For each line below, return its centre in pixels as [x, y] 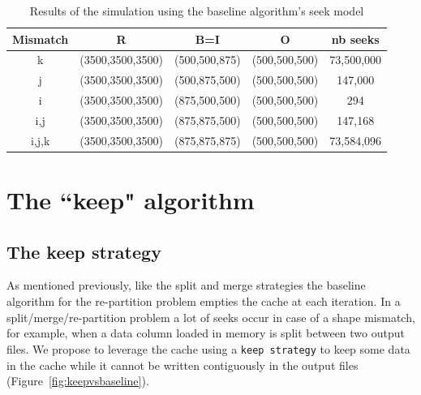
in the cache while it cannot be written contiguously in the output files [183, 365]
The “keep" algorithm [131, 200]
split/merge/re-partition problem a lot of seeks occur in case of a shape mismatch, [211, 317]
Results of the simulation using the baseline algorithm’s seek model [197, 11]
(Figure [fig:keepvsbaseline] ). [78, 381]
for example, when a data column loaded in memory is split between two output [206, 333]
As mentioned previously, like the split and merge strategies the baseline [186, 285]
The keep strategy [84, 251]
